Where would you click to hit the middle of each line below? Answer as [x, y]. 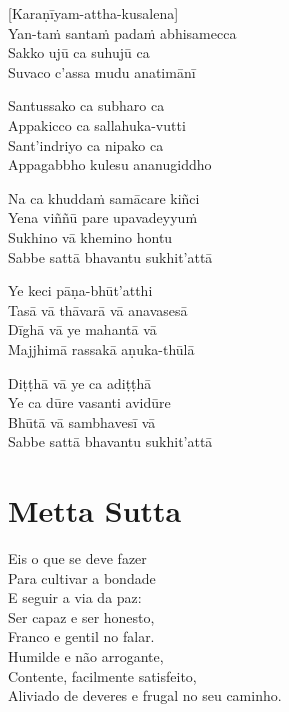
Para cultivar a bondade [82, 577]
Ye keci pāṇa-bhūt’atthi [80, 290]
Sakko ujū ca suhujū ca [79, 52]
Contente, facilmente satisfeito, [102, 675]
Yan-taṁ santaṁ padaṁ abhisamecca [122, 32]
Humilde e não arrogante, [86, 655]
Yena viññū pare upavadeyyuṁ [103, 217]
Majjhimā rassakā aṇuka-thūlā [101, 348]
